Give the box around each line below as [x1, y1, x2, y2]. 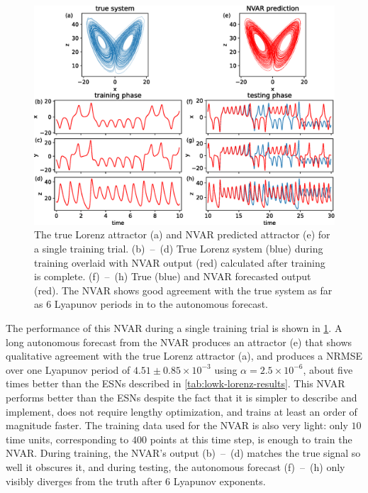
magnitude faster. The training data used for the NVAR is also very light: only [6, 418, 348, 433]
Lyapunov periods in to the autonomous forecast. [54, 297, 268, 311]
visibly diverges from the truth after [6, 473, 162, 488]
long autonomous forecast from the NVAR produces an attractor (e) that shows [6, 334, 352, 349]
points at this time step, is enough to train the [150, 431, 352, 446]
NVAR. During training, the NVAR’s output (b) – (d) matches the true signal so [6, 445, 361, 460]
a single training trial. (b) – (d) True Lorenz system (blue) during [34, 241, 323, 256]
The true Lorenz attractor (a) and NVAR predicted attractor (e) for [34, 227, 330, 242]
